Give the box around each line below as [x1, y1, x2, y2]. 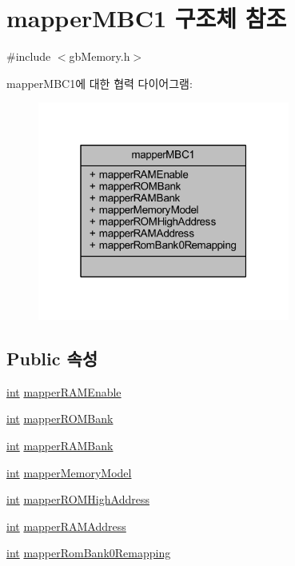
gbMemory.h [69, 48, 130, 65]
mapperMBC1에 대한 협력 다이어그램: [6, 74, 193, 91]
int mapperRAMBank [6, 437, 114, 454]
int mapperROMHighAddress [6, 491, 149, 508]
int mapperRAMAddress [6, 517, 126, 534]
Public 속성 [6, 346, 98, 371]
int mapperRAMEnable [6, 383, 122, 400]
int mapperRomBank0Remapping [6, 544, 171, 561]
